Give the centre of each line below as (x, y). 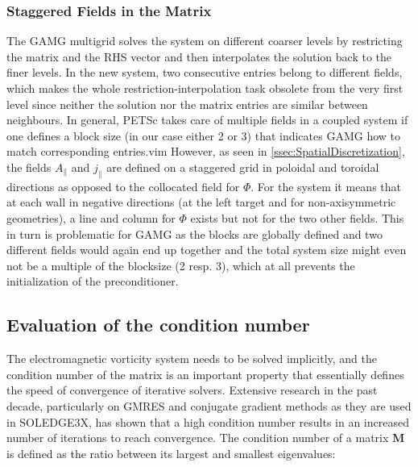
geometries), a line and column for (91, 217)
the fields (29, 167)
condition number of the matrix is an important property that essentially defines (205, 374)
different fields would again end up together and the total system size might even (207, 250)
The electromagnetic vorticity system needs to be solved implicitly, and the (192, 359)
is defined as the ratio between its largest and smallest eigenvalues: (171, 453)
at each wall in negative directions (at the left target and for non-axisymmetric (201, 202)
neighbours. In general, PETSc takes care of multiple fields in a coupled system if (207, 120)
